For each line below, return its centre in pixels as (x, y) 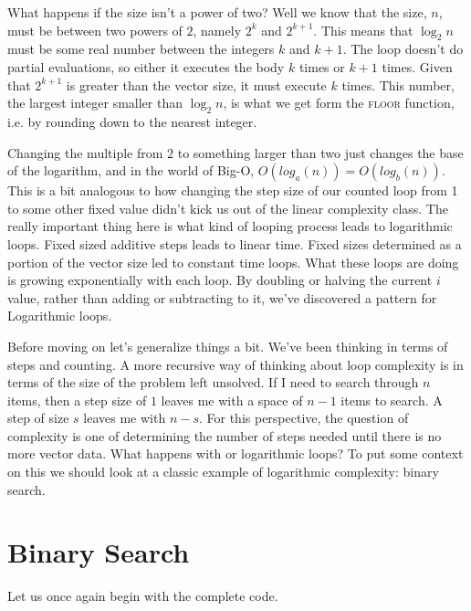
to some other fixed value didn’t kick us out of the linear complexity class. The (228, 208)
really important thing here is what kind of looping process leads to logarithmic (230, 226)
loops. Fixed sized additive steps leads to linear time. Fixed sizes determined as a (235, 243)
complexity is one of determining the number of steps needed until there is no (225, 435)
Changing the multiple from (85, 152)
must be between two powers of (95, 30)
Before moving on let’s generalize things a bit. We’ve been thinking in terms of (228, 346)
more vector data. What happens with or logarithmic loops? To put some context (235, 453)
